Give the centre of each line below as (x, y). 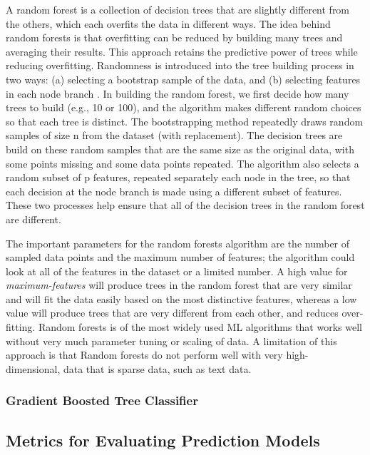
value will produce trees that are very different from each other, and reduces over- (185, 313)
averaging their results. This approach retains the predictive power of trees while (182, 51)
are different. (34, 219)
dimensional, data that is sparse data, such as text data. (129, 368)
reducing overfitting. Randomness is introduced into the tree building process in (180, 65)
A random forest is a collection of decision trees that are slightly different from (178, 9)
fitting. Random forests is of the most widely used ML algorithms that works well (184, 327)
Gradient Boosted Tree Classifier (102, 400)
